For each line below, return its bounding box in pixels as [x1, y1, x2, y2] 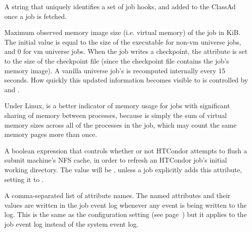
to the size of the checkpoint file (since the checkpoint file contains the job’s [4, 55, 229, 66]
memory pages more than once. [4, 129, 97, 139]
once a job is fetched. [4, 11, 67, 21]
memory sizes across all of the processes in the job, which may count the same [4, 119, 236, 130]
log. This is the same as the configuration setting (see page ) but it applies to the [4, 209, 247, 219]
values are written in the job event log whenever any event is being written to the [4, 199, 247, 210]
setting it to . [4, 174, 44, 184]
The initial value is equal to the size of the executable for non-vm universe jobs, [4, 36, 241, 47]
